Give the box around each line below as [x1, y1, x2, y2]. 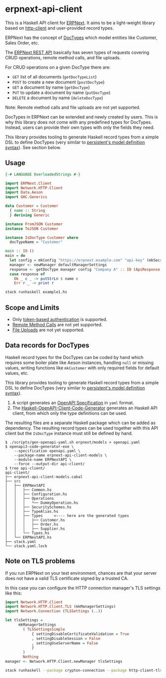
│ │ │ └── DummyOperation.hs [5, 500, 79, 505]
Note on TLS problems [5, 557, 75, 565]
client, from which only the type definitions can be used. [12, 410, 127, 416]
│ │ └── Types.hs [5, 530, 50, 535]
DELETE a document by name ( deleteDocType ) [12, 95, 103, 101]
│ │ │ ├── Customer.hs [5, 518, 65, 522]
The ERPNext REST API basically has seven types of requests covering [5, 49, 150, 55]
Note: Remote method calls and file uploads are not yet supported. [5, 104, 141, 110]
